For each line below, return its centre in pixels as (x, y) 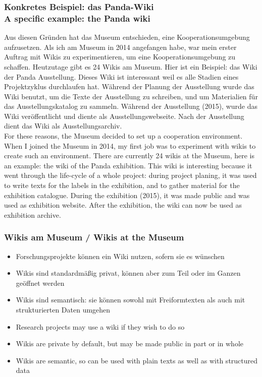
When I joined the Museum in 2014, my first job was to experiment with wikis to (130, 145)
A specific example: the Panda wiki (77, 18)
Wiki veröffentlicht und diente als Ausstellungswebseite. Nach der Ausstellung (124, 116)
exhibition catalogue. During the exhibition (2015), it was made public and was (127, 195)
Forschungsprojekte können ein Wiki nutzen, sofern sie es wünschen (120, 256)
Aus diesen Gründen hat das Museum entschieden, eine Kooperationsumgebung (127, 37)
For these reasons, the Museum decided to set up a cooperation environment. (123, 136)
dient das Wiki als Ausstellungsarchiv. (63, 126)
